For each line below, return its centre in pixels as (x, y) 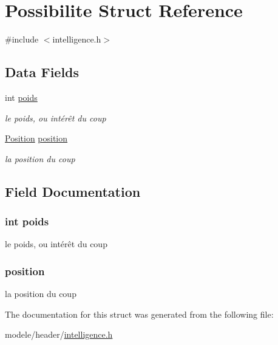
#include (22, 39)
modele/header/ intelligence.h (59, 334)
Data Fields (42, 72)
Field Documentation (73, 191)
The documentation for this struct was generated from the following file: (139, 314)
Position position (36, 138)
